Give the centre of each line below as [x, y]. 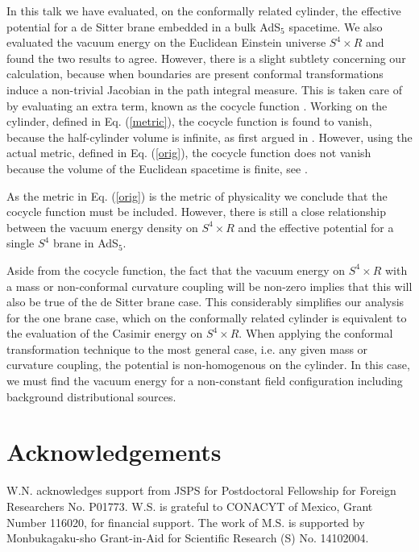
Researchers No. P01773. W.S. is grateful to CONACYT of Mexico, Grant [190, 506]
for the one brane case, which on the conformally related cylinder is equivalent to [207, 317]
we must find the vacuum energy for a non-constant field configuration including [205, 381]
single [21, 243]
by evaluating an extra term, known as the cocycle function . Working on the [197, 105]
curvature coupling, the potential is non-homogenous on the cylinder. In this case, [208, 365]
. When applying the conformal [316, 333]
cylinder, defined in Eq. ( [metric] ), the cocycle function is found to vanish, [189, 121]
